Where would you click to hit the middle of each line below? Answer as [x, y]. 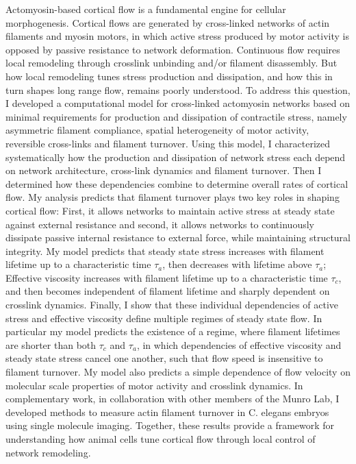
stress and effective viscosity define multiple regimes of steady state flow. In [164, 318]
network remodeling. [48, 452]
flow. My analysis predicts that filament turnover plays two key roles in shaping [173, 197]
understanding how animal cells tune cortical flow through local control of [161, 439]
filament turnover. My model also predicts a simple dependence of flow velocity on [178, 372]
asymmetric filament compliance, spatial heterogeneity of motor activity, [157, 130]
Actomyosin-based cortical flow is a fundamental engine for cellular [146, 9]
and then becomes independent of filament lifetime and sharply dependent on [168, 291]
